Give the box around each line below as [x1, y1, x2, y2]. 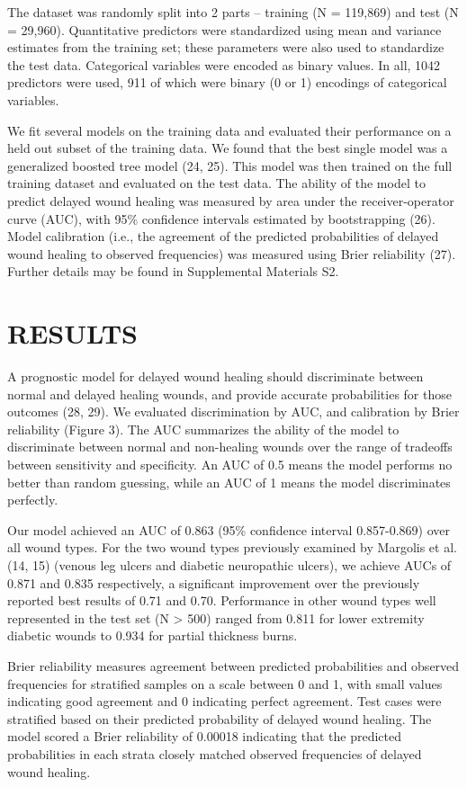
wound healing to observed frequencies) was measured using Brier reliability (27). [7, 244, 456, 263]
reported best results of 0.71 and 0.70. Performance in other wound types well [7, 591, 436, 610]
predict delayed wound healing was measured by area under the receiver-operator [7, 191, 454, 210]
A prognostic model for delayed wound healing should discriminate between [7, 367, 424, 386]
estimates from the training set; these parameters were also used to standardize [7, 38, 445, 57]
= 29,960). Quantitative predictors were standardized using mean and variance [7, 20, 442, 39]
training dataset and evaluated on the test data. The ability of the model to [7, 174, 426, 192]
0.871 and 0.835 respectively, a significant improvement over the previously [7, 573, 420, 592]
